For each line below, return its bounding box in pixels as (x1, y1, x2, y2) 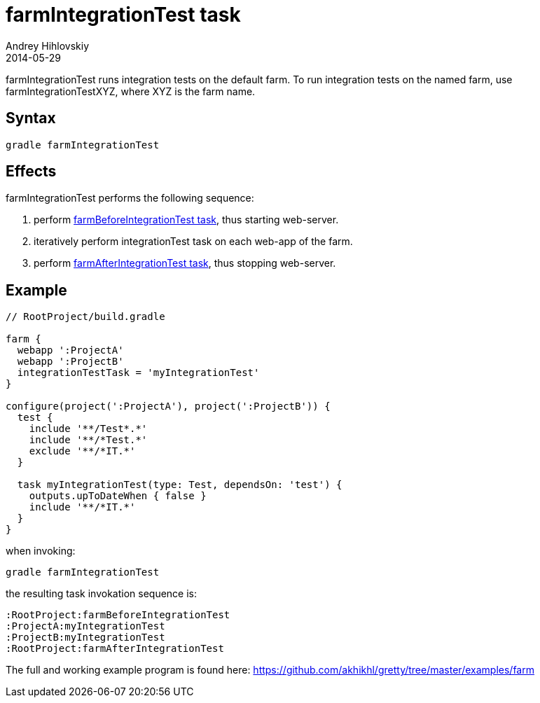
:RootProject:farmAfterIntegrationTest (6, 643, 224, 655)
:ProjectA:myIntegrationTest (6, 620, 165, 632)
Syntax (6, 109, 56, 127)
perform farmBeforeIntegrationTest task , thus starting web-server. (34, 214, 339, 226)
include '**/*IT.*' (29, 501, 136, 513)
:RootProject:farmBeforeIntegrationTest (6, 609, 230, 621)
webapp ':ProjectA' (17, 344, 124, 356)
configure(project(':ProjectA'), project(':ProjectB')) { (6, 401, 331, 412)
